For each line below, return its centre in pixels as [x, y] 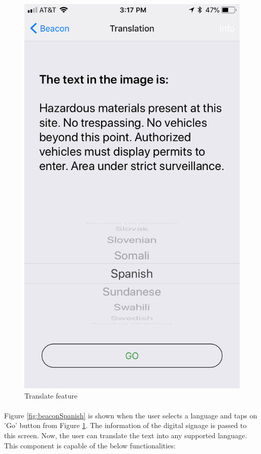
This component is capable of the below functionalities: [90, 445]
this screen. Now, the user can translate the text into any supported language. [126, 435]
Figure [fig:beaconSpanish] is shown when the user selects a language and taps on [131, 415]
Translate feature [51, 395]
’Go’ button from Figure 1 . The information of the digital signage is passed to [125, 425]
